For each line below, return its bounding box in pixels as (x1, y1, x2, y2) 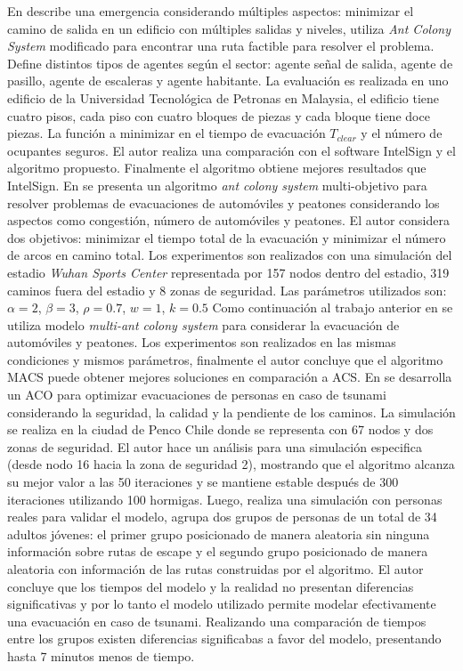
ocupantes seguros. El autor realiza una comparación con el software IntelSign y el (7, 141, 456, 159)
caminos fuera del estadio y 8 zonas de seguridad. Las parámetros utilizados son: (7, 280, 447, 299)
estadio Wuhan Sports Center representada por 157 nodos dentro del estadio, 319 (7, 263, 450, 281)
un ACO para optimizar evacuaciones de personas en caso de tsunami (7, 385, 386, 404)
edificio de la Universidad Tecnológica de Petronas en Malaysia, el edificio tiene (7, 88, 440, 107)
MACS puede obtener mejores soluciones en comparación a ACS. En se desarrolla (7, 368, 452, 386)
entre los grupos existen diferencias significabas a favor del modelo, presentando (7, 629, 442, 648)
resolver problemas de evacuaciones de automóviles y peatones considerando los (7, 193, 440, 212)
